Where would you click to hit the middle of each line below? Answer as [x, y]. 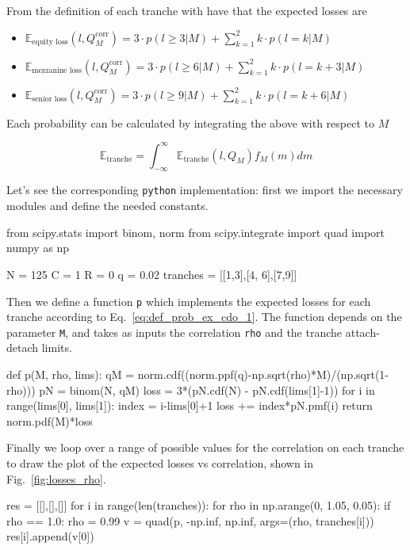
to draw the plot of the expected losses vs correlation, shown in [160, 462]
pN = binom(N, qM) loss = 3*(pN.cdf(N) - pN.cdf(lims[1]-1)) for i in [207, 390]
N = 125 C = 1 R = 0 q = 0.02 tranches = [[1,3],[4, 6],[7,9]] [152, 274]
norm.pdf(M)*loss [50, 420]
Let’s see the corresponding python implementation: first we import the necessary [205, 190]
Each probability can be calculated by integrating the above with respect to [190, 122]
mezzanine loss [57, 71]
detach [23, 348]
